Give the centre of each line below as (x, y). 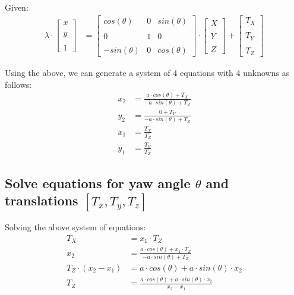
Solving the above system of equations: (75, 227)
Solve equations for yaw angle (98, 183)
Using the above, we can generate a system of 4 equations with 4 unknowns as (147, 73)
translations (42, 200)
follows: (18, 84)
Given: (17, 7)
